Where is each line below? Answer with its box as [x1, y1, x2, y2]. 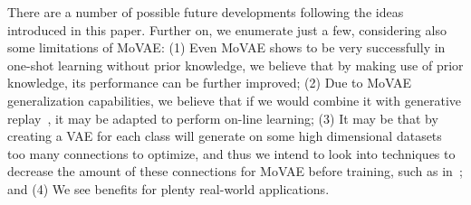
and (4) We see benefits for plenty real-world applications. [7, 179, 330, 198]
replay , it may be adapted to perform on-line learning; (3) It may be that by [7, 108, 438, 127]
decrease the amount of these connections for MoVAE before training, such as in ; [7, 162, 463, 181]
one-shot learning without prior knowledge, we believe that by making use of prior [7, 55, 464, 74]
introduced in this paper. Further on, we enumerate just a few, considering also [7, 20, 447, 39]
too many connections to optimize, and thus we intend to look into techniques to [7, 144, 456, 163]
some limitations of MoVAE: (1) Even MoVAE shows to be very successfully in [7, 38, 446, 57]
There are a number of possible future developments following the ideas [7, 3, 404, 21]
